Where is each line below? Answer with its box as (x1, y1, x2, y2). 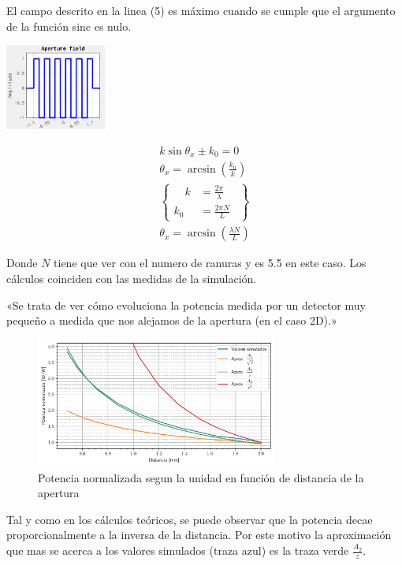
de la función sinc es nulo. (6, 17, 132, 34)
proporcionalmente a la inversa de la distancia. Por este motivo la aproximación (6, 526, 392, 543)
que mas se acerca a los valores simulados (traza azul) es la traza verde (6, 542, 349, 559)
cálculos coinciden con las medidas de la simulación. (6, 269, 257, 286)
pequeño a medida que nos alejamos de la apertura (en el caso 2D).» (6, 312, 337, 329)
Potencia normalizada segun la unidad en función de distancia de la (38, 469, 364, 485)
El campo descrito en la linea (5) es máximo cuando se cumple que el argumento (6, 2, 396, 18)
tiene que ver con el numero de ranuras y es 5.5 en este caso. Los (54, 255, 367, 271)
